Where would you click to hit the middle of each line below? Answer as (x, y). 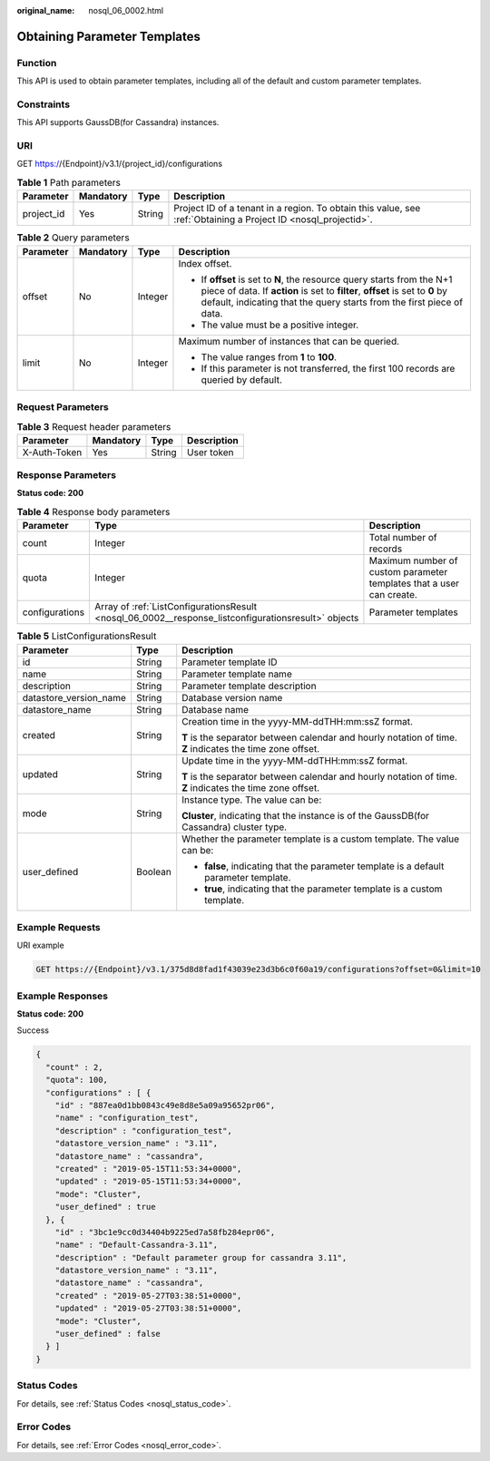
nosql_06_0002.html (126, 10)
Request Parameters (63, 406)
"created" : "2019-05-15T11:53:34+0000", (148, 1169)
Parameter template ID (230, 662)
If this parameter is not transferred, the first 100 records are (328, 368)
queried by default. (242, 379)
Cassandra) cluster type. (235, 827)
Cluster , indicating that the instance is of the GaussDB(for (306, 815)
